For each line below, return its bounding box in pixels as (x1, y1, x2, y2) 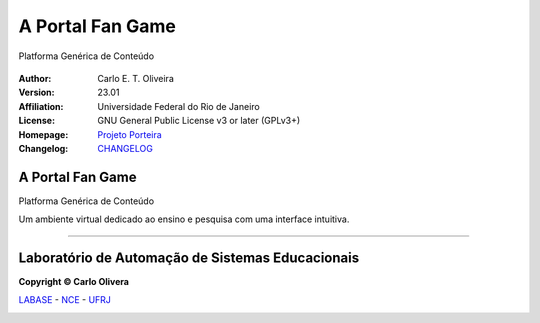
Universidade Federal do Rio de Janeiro (97, 100, 260, 112)
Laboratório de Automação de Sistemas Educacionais (18, 250, 360, 266)
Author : (18, 72, 52, 84)
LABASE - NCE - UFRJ (18, 294, 112, 306)
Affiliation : (18, 100, 64, 112)
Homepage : (18, 128, 69, 140)
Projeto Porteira (97, 128, 162, 140)
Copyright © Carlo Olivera (18, 276, 130, 288)
